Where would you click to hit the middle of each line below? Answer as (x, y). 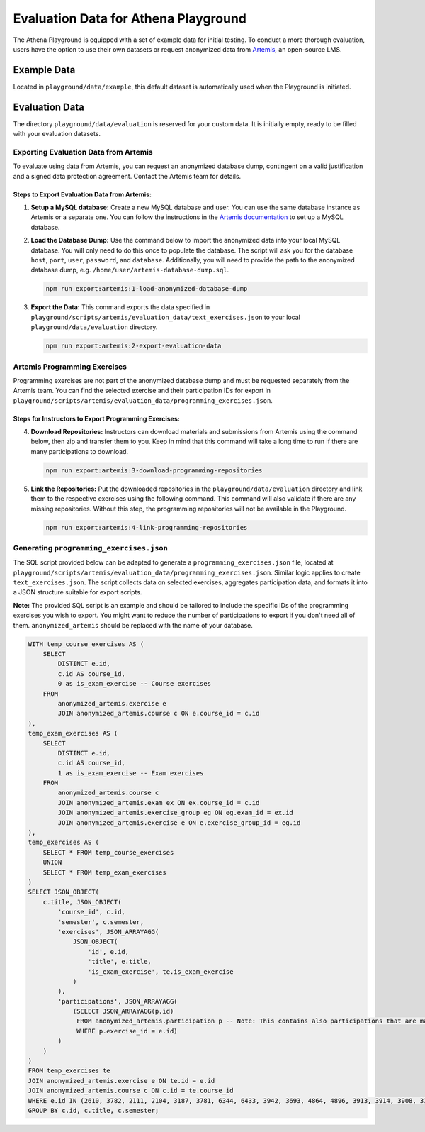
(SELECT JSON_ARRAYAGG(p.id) (123, 1011)
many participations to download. (80, 451)
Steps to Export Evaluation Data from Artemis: (83, 194)
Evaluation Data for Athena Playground (130, 18)
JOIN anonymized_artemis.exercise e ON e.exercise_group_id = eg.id (179, 822)
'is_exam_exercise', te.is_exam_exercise (160, 971)
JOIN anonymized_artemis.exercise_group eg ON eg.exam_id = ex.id (176, 813)
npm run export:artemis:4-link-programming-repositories (147, 527)
